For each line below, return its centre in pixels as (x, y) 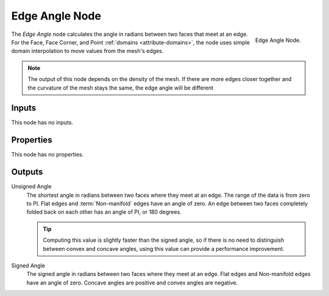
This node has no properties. (48, 155)
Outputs (27, 172)
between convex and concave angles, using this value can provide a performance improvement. (164, 248)
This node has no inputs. (42, 122)
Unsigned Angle (31, 186)
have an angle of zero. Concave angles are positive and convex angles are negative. (132, 283)
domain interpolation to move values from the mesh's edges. (87, 51)
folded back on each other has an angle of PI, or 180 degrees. (104, 212)
